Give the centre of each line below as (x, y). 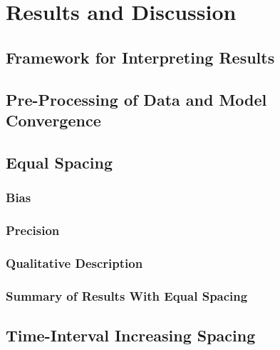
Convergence (53, 120)
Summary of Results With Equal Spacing (127, 295)
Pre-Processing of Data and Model (136, 99)
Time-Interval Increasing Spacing (131, 335)
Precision (33, 230)
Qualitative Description (74, 262)
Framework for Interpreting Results (140, 57)
